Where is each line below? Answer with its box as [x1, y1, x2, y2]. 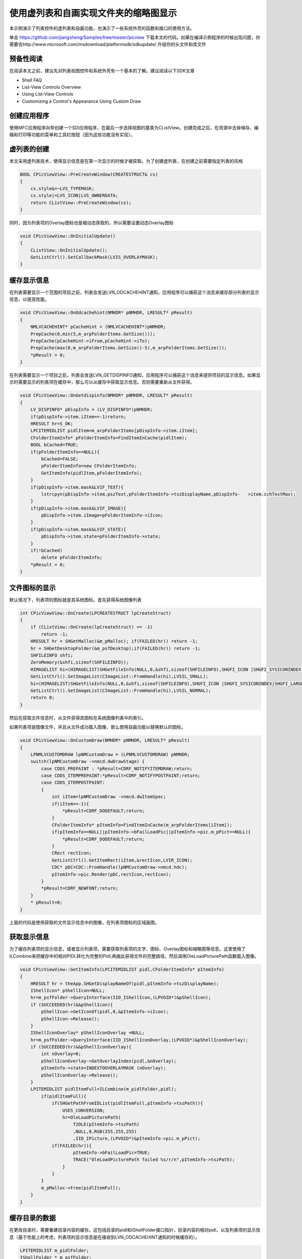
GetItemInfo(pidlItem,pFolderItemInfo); [41, 470, 142, 476]
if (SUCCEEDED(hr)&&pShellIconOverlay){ [30, 1044, 132, 1050]
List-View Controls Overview [22, 84, 82, 90]
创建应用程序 [9, 111, 49, 120]
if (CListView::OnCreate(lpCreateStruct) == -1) [30, 624, 153, 630]
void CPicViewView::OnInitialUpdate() [20, 233, 116, 239]
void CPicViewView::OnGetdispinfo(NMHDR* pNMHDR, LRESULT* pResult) [20, 393, 193, 398]
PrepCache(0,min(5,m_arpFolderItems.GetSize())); [30, 331, 156, 337]
